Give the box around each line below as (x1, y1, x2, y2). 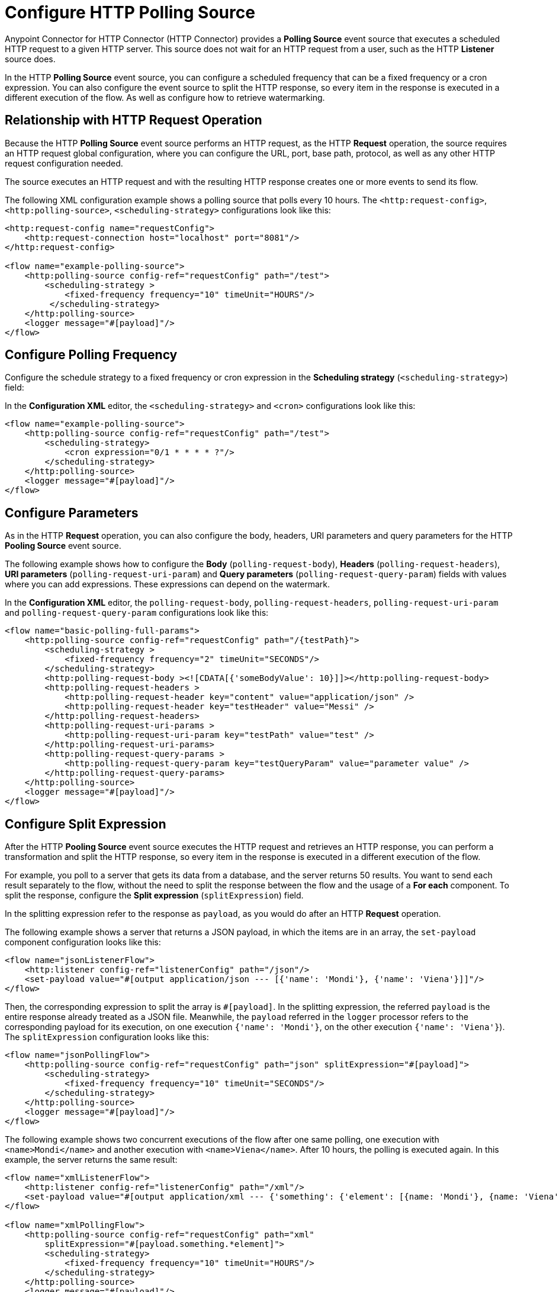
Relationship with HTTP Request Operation (5, 113, 262, 128)
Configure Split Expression (5, 816, 166, 832)
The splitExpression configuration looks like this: (5, 1032, 209, 1042)
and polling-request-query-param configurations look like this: (5, 607, 269, 618)
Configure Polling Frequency (5, 347, 178, 363)
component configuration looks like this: (5, 937, 161, 948)
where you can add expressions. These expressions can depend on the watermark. (5, 579, 330, 590)
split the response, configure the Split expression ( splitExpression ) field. (5, 890, 304, 901)
